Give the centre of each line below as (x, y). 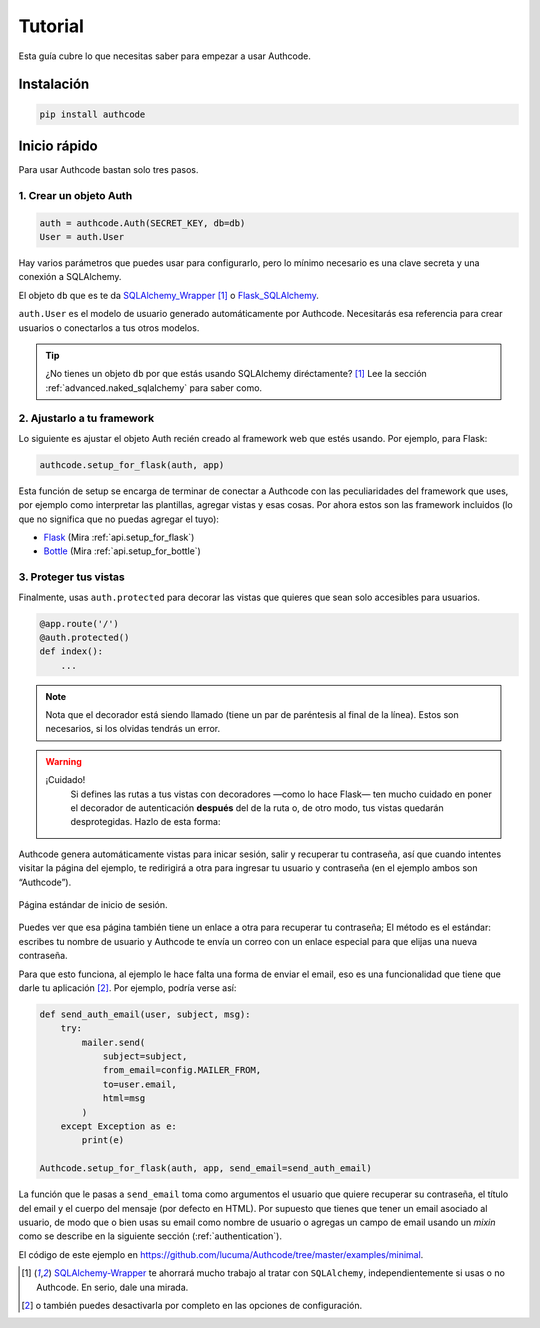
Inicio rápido (58, 145)
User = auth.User (82, 236)
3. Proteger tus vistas (71, 577)
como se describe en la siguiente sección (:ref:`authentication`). (150, 1236)
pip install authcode (92, 114)
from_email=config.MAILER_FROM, (182, 1070)
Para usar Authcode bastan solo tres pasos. (108, 170)
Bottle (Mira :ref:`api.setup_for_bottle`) (122, 551)
